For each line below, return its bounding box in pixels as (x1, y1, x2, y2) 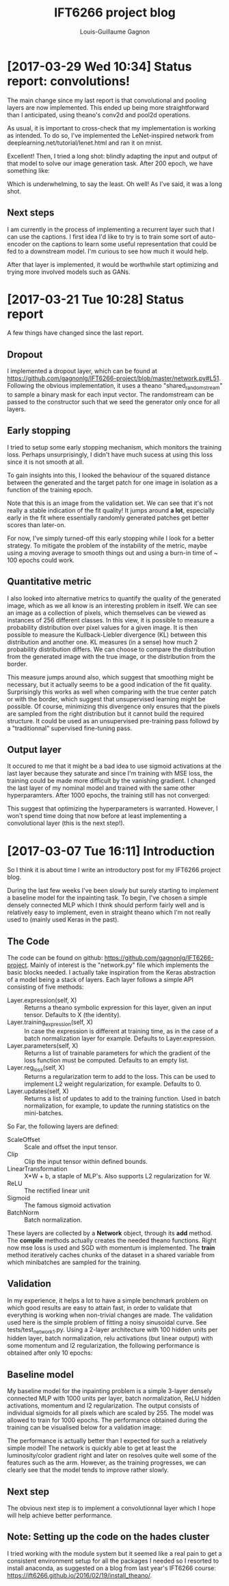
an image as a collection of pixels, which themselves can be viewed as (7, 609, 206, 617)
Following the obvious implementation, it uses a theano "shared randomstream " (7, 382, 223, 392)
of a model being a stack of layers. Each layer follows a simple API (7, 976, 193, 984)
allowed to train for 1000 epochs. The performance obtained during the (7, 1416, 208, 1425)
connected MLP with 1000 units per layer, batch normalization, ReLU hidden (7, 1395, 221, 1403)
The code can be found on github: (7, 954, 103, 962)
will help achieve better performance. (7, 1511, 113, 1519)
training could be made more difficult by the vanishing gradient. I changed (7, 777, 216, 785)
